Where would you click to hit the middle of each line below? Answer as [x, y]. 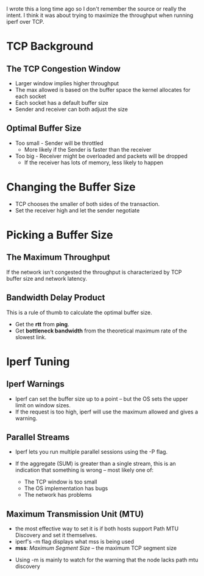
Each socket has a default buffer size [62, 103]
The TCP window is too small [61, 482]
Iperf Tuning [38, 361]
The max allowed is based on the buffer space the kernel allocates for [103, 90]
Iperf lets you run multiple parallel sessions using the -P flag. [91, 452]
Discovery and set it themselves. [56, 535]
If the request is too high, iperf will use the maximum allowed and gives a [107, 412]
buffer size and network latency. [47, 278]
